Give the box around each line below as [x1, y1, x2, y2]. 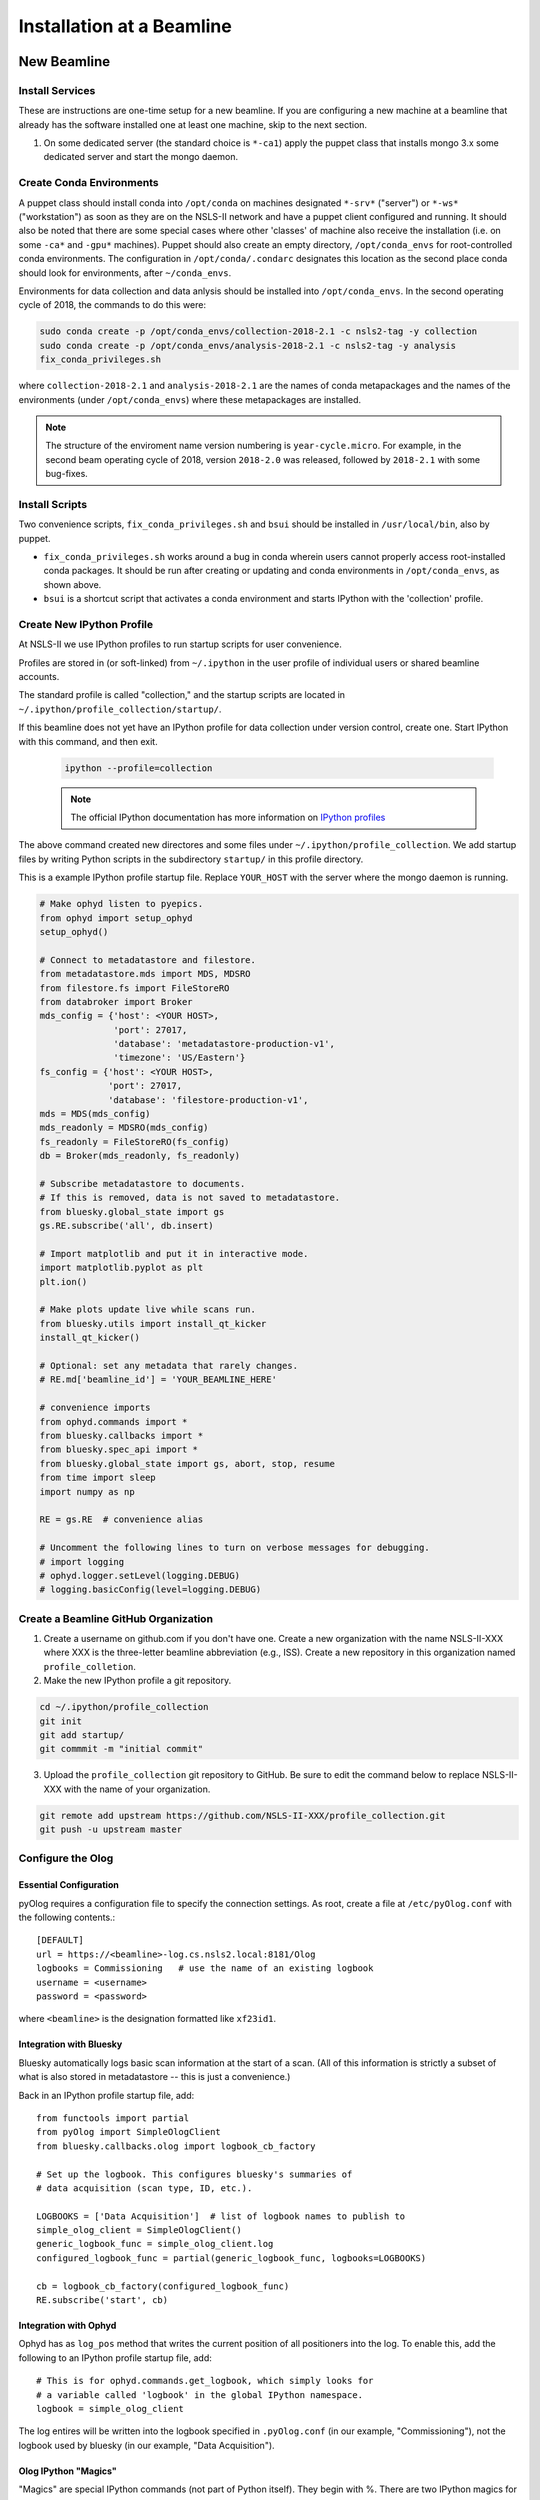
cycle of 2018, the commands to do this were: [18, 299, 207, 311]
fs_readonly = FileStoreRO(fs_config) [39, 1136, 230, 1147]
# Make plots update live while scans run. [39, 1304, 257, 1315]
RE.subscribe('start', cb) [36, 2295, 169, 2306]
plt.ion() [39, 1276, 88, 1287]
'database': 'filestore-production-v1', [108, 1094, 309, 1105]
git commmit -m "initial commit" [39, 1743, 204, 1755]
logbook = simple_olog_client [36, 2403, 185, 2414]
